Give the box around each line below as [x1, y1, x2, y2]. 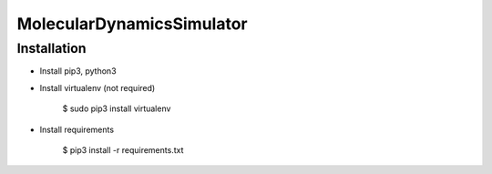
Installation [16, 40, 87, 56]
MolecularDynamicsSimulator [16, 14, 248, 34]
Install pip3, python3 [39, 66, 118, 77]
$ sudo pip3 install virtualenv [62, 103, 171, 114]
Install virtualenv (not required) [39, 82, 156, 93]
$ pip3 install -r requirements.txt [62, 144, 184, 155]
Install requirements [39, 124, 114, 135]
